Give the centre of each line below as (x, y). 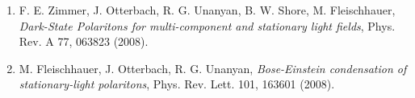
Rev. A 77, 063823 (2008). (84, 41)
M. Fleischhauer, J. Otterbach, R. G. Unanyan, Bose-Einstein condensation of (213, 68)
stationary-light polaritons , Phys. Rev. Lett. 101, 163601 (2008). (177, 84)
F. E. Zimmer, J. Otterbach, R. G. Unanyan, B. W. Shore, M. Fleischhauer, (207, 10)
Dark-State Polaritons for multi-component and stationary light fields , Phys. (207, 25)
